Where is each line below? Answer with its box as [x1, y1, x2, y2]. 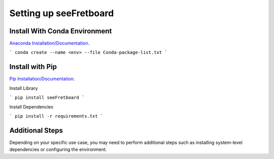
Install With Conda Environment [9, 27, 112, 35]
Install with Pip [9, 63, 57, 71]
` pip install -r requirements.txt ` [9, 113, 104, 119]
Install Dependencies [9, 103, 53, 110]
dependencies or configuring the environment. [9, 146, 107, 152]
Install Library [9, 85, 38, 91]
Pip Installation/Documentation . [9, 76, 75, 82]
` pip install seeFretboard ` [9, 95, 85, 100]
